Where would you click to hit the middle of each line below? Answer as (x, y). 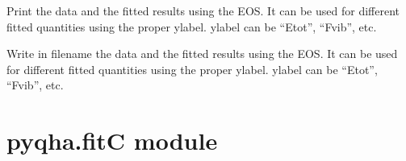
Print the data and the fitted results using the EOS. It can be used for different (203, 10)
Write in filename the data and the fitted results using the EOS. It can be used (202, 54)
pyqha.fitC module (112, 140)
